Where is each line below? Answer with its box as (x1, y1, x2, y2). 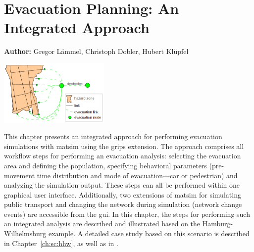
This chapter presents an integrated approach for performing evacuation (4, 131, 222, 142)
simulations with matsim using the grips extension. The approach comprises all (4, 141, 244, 151)
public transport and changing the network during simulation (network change (4, 199, 242, 209)
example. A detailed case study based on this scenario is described (48, 228, 250, 239)
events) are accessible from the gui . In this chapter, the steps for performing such (4, 208, 250, 219)
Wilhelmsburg (4, 228, 47, 239)
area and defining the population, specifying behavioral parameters (4, 160, 207, 170)
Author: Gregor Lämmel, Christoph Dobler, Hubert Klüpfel (4, 46, 189, 56)
